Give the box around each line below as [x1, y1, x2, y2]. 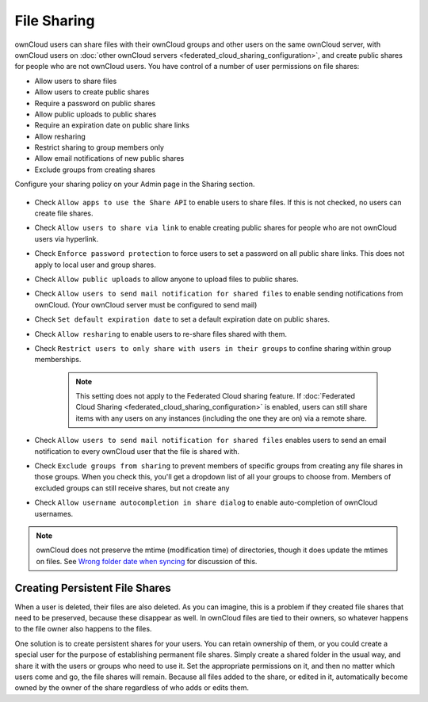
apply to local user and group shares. [34, 260, 156, 269]
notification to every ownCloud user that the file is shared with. [34, 446, 240, 456]
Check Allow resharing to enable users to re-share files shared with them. [34, 329, 287, 338]
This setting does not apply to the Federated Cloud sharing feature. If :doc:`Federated [75, 391, 356, 401]
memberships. [34, 355, 82, 364]
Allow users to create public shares [34, 87, 150, 97]
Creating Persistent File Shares [14, 581, 172, 594]
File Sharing [14, 12, 95, 29]
